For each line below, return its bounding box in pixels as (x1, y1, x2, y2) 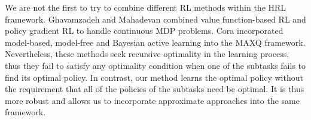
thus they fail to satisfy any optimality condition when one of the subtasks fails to (5, 59, 306, 71)
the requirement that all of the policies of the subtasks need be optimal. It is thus (5, 83, 304, 95)
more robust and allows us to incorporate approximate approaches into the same (5, 94, 300, 106)
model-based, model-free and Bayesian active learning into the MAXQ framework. (5, 36, 306, 48)
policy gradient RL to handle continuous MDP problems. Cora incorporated (5, 24, 283, 37)
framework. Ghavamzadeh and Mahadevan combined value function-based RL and (5, 12, 306, 25)
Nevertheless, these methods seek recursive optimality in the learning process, (5, 48, 289, 60)
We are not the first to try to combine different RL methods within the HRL (5, 1, 286, 13)
